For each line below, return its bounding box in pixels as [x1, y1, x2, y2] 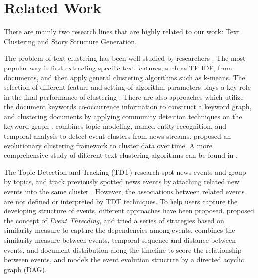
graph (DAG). [4, 264, 47, 274]
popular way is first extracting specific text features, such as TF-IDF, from [4, 62, 232, 72]
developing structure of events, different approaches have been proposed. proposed [4, 206, 254, 216]
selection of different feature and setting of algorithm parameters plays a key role [4, 82, 251, 92]
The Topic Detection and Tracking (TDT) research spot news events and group [4, 166, 246, 177]
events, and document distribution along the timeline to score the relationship [4, 244, 242, 255]
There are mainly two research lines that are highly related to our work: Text [4, 26, 240, 37]
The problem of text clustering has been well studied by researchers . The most [4, 53, 246, 63]
